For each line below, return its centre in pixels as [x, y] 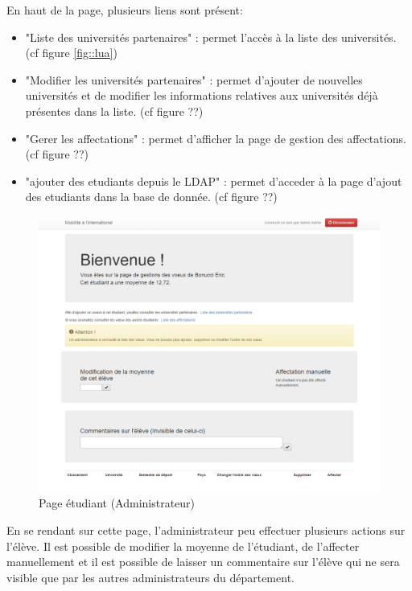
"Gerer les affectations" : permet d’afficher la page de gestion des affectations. [216, 138]
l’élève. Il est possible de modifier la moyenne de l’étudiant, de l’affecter [183, 546]
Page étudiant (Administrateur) [117, 503]
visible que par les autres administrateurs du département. [150, 577]
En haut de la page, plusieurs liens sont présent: [125, 10]
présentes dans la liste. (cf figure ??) [114, 111]
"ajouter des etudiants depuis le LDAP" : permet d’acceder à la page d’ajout [214, 181]
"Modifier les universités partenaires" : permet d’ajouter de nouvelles [194, 79]
